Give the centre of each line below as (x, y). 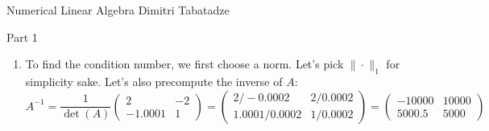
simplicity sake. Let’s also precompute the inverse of (154, 81)
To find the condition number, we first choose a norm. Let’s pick (184, 64)
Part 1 (22, 37)
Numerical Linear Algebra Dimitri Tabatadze (118, 10)
